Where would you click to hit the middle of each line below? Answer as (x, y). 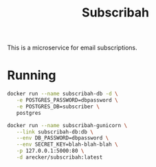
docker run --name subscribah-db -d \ (63, 94)
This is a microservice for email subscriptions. (72, 48)
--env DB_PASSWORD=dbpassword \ (63, 138)
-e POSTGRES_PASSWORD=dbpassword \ (67, 100)
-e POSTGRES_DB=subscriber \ (58, 107)
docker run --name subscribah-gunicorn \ (67, 125)
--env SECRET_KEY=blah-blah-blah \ (67, 145)
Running (32, 75)
